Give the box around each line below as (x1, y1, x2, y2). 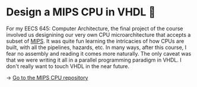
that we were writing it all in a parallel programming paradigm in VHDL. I (6, 56, 182, 63)
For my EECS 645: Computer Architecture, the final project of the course (6, 25, 183, 32)
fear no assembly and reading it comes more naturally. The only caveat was (6, 50, 192, 57)
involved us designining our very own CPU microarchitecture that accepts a (6, 31, 191, 38)
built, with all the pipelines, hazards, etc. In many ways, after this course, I (6, 44, 187, 51)
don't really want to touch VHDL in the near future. (6, 62, 129, 70)
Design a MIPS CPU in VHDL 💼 (6, 5, 156, 19)
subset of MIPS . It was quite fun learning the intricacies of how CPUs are (6, 37, 185, 44)
